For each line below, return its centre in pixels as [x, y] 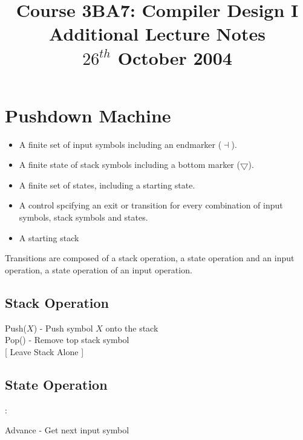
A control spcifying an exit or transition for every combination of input [151, 205]
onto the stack [132, 328]
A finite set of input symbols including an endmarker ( [120, 144]
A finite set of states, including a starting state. [107, 185]
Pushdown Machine [88, 115]
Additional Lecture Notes [157, 34]
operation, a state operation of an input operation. [99, 269]
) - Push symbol [63, 328]
